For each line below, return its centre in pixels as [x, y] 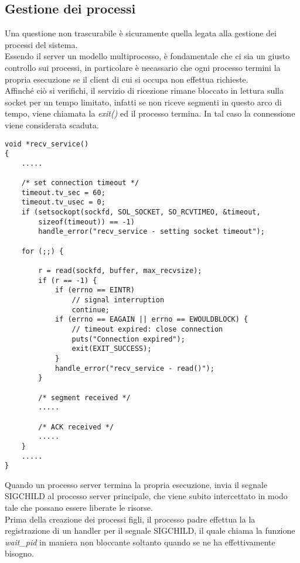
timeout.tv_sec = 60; [63, 192]
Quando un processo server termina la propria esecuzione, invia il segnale [136, 484]
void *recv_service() [47, 144]
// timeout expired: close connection [147, 330]
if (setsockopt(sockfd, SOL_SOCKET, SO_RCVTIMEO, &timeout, [141, 212]
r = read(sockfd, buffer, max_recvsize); [120, 271]
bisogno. [19, 553]
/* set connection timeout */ [80, 183]
